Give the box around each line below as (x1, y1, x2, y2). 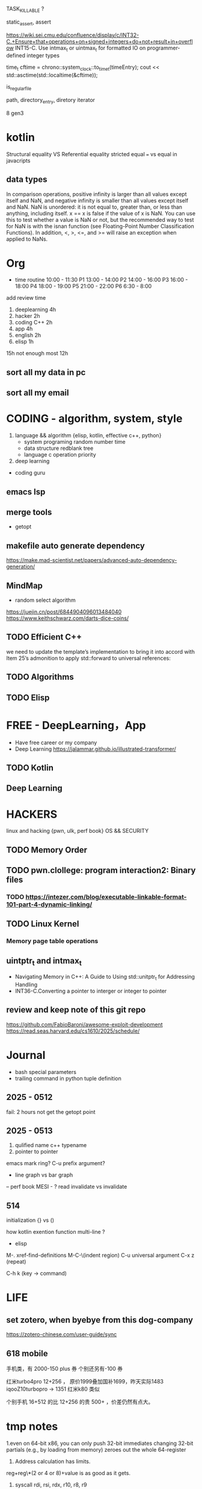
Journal (6, 1049, 46, 1062)
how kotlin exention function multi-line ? (6, 1228, 105, 1236)
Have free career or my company (14, 739, 97, 746)
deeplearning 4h (14, 306, 57, 313)
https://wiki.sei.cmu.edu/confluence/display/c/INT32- (6, 31, 139, 39)
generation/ (6, 563, 35, 571)
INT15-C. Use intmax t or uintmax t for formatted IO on (14, 44, 146, 53)
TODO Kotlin (6, 762, 54, 773)
